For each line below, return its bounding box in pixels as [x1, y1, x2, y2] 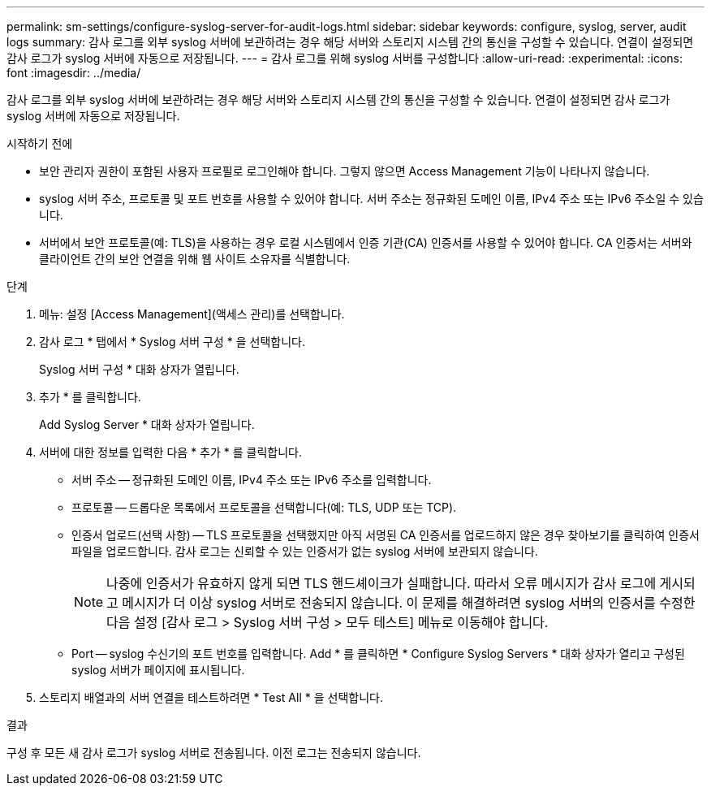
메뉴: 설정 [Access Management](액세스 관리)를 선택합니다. [39, 307, 345, 321]
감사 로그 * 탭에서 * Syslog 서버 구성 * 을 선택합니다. [39, 335, 306, 348]
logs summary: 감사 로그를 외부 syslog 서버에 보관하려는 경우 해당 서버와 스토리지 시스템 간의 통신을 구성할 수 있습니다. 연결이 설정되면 [6, 35, 694, 49]
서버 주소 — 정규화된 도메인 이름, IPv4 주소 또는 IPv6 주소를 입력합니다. [71, 473, 432, 487]
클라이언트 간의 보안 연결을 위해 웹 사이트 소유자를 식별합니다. [39, 252, 351, 266]
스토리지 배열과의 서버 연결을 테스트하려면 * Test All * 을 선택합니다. [39, 690, 383, 704]
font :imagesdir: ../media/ [6, 66, 141, 80]
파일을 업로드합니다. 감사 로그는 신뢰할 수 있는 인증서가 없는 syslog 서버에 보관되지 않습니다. [71, 544, 538, 558]
